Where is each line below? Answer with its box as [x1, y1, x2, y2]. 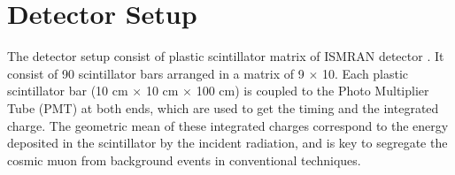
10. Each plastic [321, 64, 409, 82]
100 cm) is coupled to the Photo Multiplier [196, 81, 429, 100]
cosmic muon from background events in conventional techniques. [7, 150, 361, 169]
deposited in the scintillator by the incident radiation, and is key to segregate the [7, 133, 448, 152]
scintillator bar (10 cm [7, 81, 128, 100]
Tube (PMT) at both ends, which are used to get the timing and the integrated [7, 98, 439, 117]
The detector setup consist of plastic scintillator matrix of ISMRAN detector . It [7, 47, 444, 65]
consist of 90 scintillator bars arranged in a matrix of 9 [7, 64, 305, 82]
